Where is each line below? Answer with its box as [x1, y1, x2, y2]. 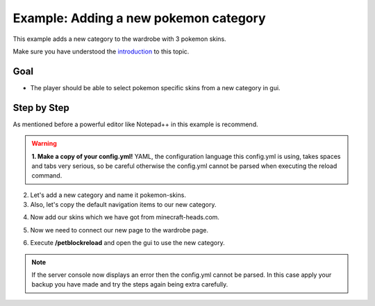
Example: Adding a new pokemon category [12, 10, 266, 26]
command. [31, 171, 62, 180]
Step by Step [12, 101, 69, 114]
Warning [31, 139, 57, 148]
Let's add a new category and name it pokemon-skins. [30, 191, 187, 199]
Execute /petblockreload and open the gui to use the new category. [30, 239, 225, 247]
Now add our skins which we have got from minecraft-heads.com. [30, 213, 220, 221]
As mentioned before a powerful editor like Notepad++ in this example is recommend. [12, 120, 258, 128]
